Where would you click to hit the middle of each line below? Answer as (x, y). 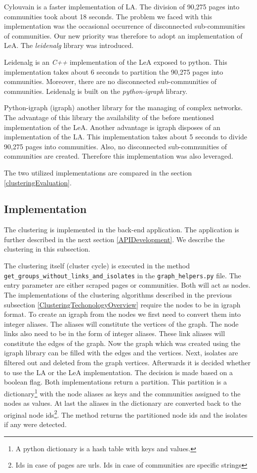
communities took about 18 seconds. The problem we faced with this (108, 16)
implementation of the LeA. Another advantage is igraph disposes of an (112, 127)
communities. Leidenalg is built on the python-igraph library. (96, 91)
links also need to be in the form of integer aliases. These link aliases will (115, 333)
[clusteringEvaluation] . (38, 182)
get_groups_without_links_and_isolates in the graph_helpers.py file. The (123, 275)
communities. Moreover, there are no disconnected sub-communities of (110, 81)
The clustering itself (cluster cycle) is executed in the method (97, 266)
